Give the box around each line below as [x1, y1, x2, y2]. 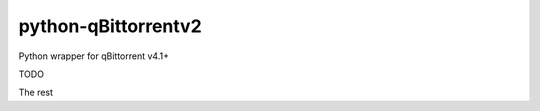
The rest [18, 86, 54, 99]
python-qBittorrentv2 [18, 15, 202, 37]
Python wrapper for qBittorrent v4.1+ [18, 50, 170, 62]
